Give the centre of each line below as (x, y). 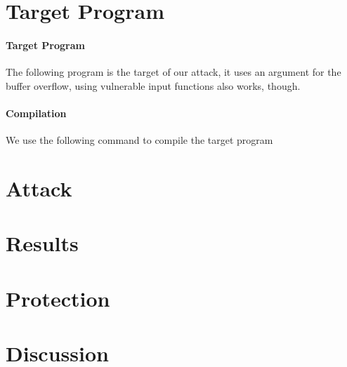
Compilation (36, 113)
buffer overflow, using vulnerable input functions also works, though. (153, 85)
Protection (58, 298)
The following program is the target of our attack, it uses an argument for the (173, 72)
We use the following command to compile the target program (139, 140)
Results (42, 243)
